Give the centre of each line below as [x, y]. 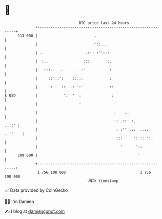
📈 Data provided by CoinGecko [36, 190]
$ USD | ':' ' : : [59, 95]
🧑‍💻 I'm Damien [20, 201]
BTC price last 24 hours [104, 23]
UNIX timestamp [103, 181]
